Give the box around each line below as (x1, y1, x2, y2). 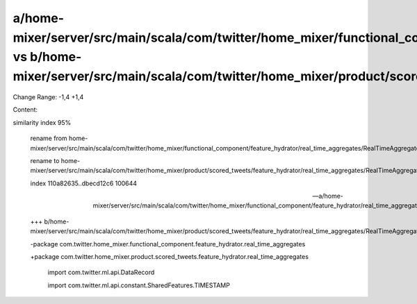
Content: (13, 105, 38, 114)
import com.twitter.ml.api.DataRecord (47, 268, 155, 277)
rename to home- (30, 156, 81, 164)
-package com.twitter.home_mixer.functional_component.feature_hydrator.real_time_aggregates (30, 239, 306, 248)
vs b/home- (13, 49, 82, 65)
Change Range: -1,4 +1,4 (13, 92, 84, 101)
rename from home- (30, 134, 88, 142)
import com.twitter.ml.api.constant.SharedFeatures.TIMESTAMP (47, 281, 231, 289)
